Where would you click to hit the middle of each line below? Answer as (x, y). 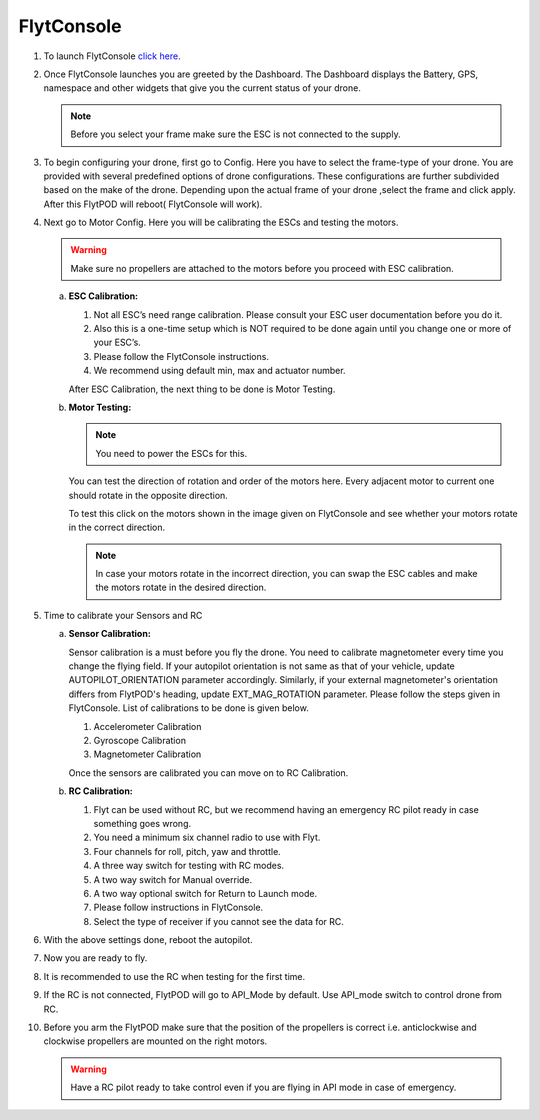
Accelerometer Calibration (147, 726)
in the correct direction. (116, 527)
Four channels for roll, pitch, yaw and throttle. (187, 851)
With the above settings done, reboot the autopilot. (148, 940)
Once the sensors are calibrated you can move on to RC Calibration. (208, 772)
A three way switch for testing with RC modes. (189, 866)
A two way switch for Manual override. (173, 879)
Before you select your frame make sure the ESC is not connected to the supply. (235, 134)
